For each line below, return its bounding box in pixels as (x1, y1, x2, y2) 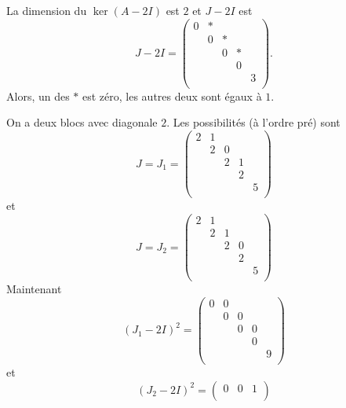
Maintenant (6, 281, 62, 297)
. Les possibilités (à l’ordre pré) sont (166, 114, 341, 130)
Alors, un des (6, 87, 70, 104)
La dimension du (6, 2, 87, 18)
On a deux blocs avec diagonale (6, 114, 158, 130)
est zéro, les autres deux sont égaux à (82, 87, 262, 104)
